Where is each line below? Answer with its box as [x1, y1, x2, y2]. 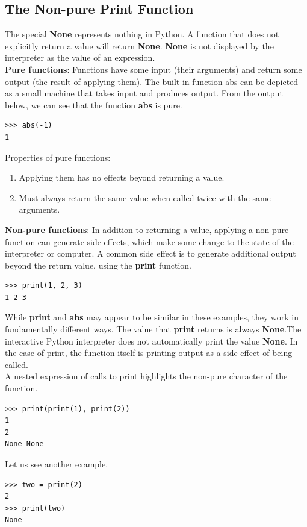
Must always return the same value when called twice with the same [19, 191, 271, 204]
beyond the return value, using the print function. [5, 258, 191, 271]
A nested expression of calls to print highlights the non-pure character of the [5, 370, 288, 382]
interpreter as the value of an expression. [5, 51, 155, 64]
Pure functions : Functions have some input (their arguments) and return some [5, 63, 302, 75]
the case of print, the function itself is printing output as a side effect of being [5, 346, 293, 359]
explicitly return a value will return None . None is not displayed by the [5, 39, 274, 52]
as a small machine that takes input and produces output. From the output [5, 87, 283, 99]
